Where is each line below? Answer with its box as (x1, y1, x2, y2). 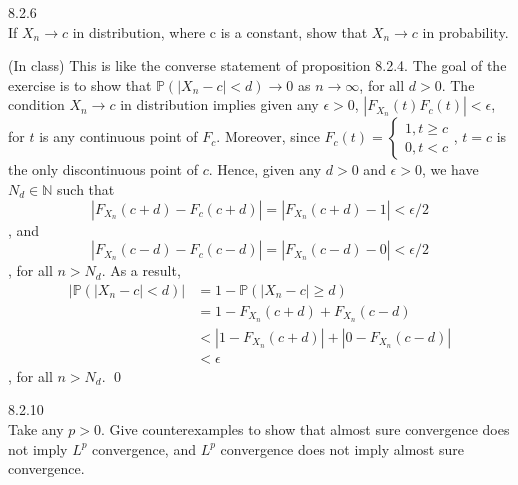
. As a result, (101, 260, 181, 281)
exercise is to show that (8, 74, 152, 95)
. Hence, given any (208, 159, 322, 180)
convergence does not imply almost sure (220, 438, 464, 459)
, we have (421, 159, 479, 180)
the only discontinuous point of (8, 159, 198, 180)
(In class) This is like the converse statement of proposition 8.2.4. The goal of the (8, 55, 507, 76)
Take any (8, 418, 64, 439)
